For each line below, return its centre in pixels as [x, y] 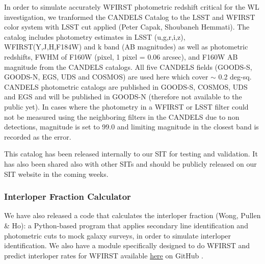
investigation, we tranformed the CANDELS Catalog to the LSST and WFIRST [130, 17]
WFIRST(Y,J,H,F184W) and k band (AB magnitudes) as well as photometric [126, 47]
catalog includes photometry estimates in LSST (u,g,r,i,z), [95, 36]
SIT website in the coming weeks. [56, 174]
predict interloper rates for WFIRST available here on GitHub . [104, 255]
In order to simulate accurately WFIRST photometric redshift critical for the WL [132, 7]
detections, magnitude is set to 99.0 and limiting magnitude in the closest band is [131, 127]
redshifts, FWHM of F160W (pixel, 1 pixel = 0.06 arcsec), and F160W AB [121, 56]
